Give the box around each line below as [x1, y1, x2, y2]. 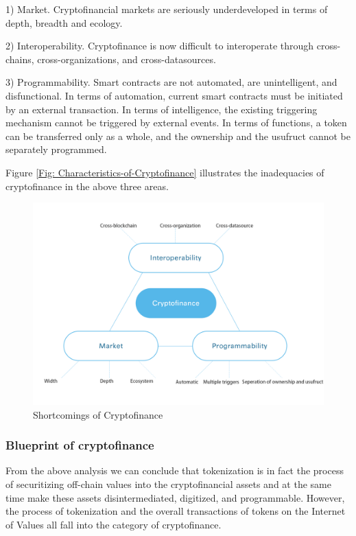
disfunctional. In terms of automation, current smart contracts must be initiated [5, 88, 343, 102]
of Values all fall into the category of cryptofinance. [5, 517, 222, 531]
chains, [5, 51, 34, 66]
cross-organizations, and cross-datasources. [37, 51, 216, 66]
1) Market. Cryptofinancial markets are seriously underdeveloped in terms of [5, 2, 328, 16]
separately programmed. [5, 142, 107, 156]
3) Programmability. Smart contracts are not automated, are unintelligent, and [5, 75, 337, 89]
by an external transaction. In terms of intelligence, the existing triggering [5, 102, 318, 116]
